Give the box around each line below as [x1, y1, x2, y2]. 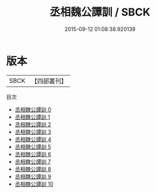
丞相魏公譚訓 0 [14, 105, 52, 113]
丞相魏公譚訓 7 [14, 158, 51, 165]
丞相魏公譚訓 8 [14, 165, 52, 173]
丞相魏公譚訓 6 [14, 150, 52, 158]
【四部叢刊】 [31, 77, 67, 85]
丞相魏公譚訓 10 [14, 180, 54, 188]
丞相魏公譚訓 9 [14, 173, 52, 180]
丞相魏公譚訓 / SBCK [49, 5, 151, 19]
